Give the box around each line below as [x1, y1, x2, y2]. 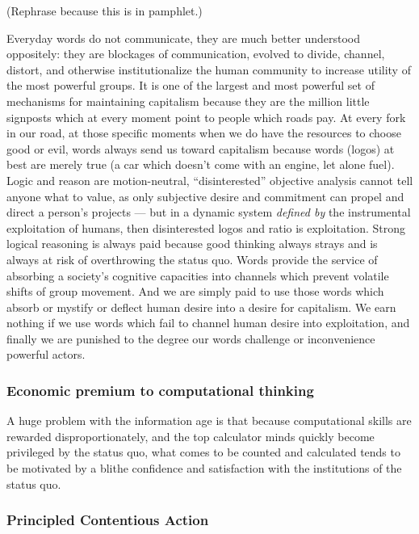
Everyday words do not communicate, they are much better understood [6, 29, 361, 46]
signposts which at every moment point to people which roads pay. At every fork [6, 108, 406, 125]
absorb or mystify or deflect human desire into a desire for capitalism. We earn [6, 298, 396, 315]
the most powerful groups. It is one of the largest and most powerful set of [6, 77, 375, 94]
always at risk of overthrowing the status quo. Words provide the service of [6, 250, 378, 267]
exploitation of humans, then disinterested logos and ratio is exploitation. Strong [6, 219, 406, 236]
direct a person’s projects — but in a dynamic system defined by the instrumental [6, 204, 411, 221]
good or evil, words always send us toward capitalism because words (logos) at [6, 140, 395, 157]
